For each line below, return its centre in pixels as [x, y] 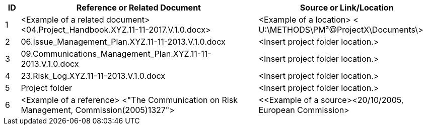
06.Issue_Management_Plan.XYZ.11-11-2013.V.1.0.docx [123, 42]
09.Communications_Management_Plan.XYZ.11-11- [116, 54]
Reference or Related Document [138, 8]
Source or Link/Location [347, 8]
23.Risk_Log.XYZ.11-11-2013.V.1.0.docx [93, 76]
